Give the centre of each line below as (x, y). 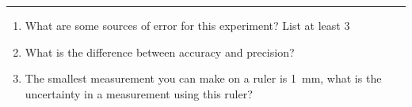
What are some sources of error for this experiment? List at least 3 (187, 25)
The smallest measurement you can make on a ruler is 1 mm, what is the (203, 78)
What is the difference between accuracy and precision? (160, 52)
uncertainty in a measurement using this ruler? (139, 93)
